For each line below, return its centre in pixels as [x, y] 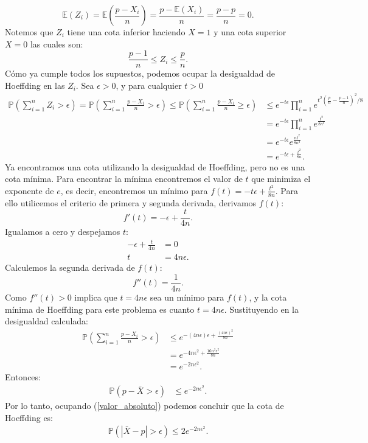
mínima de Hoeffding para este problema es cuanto [100, 309]
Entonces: [23, 377]
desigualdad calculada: [47, 321]
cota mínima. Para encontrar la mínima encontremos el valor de [124, 179]
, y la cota [268, 297]
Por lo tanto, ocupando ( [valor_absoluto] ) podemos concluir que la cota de [144, 405]
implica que [96, 297]
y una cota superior [250, 32]
